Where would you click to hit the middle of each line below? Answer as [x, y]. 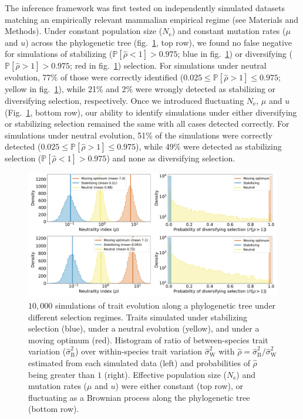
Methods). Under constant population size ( [84, 31]
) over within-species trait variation [139, 351]
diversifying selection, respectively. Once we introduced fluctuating [124, 100]
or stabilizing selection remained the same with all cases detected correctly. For [147, 124]
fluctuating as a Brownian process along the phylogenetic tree [139, 397]
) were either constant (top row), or [179, 386]
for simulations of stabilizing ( [59, 54]
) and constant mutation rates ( [229, 31]
